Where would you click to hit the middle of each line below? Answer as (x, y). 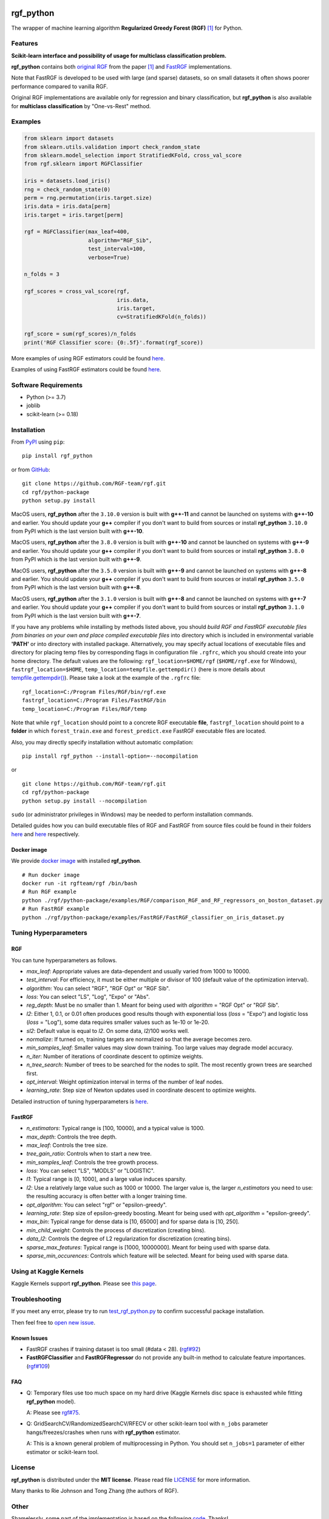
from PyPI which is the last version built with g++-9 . (76, 560)
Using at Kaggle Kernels (48, 1271)
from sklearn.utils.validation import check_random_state (112, 147)
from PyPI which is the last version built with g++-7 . (76, 615)
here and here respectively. (46, 834)
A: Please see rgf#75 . (53, 1413)
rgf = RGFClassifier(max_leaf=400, (77, 232)
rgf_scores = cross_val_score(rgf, (77, 291)
